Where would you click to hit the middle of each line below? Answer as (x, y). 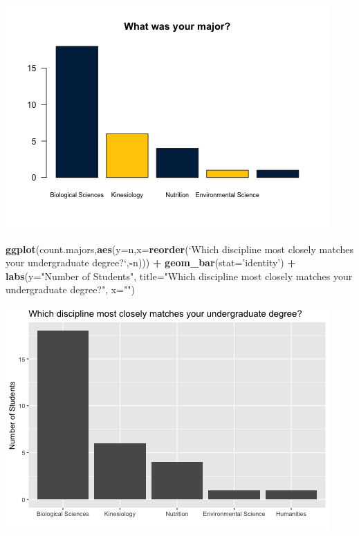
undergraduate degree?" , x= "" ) (70, 289)
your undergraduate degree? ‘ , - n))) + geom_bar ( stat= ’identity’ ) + (151, 262)
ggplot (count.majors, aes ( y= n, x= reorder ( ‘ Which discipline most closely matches (179, 249)
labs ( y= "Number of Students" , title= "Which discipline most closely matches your (179, 276)
